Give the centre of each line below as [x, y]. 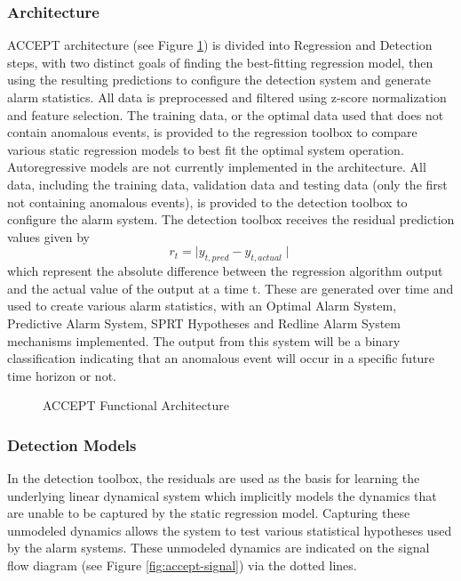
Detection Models [72, 444]
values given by [49, 236]
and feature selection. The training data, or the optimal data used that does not [226, 114]
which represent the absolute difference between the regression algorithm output [225, 271]
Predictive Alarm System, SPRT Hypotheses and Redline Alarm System [204, 323]
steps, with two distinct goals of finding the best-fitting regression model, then [220, 62]
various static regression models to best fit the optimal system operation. [206, 149]
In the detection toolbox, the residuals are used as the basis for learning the [214, 478]
